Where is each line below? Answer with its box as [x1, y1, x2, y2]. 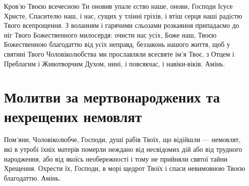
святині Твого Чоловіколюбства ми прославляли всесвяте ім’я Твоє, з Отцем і [4, 48, 234, 59]
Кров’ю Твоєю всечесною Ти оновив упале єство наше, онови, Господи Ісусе [4, 1, 233, 11]
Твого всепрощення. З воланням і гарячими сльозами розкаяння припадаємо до [4, 20, 239, 30]
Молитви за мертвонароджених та [4, 87, 220, 107]
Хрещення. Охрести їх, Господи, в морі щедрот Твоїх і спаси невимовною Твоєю [4, 163, 246, 173]
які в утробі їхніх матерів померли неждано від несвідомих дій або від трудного [4, 144, 242, 154]
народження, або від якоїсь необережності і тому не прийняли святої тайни [4, 153, 228, 164]
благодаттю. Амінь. [4, 172, 61, 183]
